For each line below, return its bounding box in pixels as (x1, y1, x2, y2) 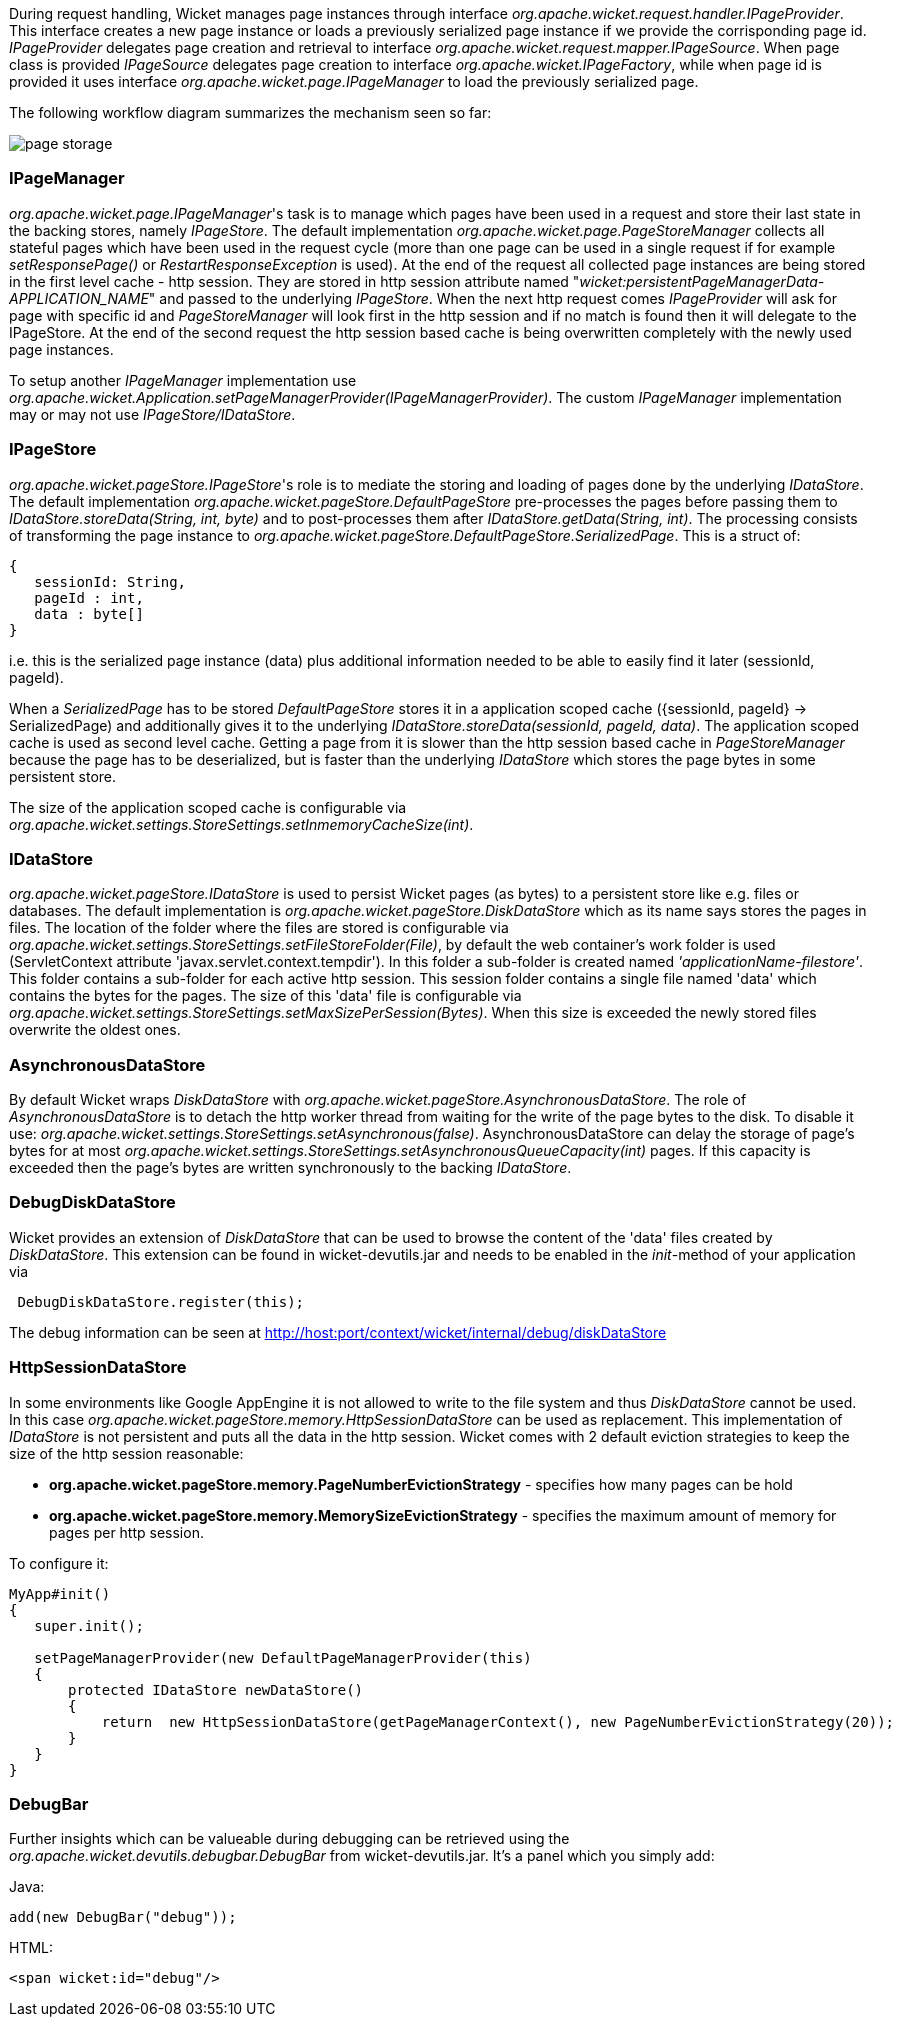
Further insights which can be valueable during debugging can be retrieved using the (9, 1830, 570, 1848)
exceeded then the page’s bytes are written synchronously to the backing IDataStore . (9, 1159, 572, 1176)
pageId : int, (34, 589, 144, 606)
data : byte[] (34, 605, 144, 622)
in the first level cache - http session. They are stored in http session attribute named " (9, 272, 580, 290)
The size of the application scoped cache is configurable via (9, 798, 407, 816)
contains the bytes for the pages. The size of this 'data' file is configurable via (9, 987, 522, 1005)
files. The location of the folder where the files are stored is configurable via (9, 919, 509, 937)
